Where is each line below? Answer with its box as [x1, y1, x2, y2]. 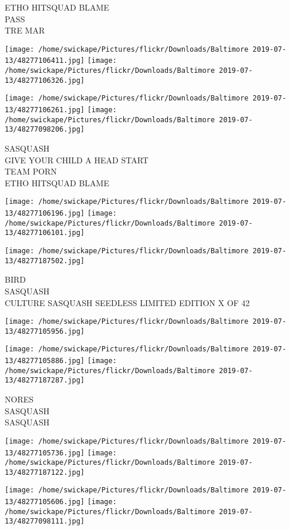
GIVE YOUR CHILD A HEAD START [5, 153, 149, 166]
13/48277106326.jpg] [5, 76, 85, 85]
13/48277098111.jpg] [5, 517, 85, 526]
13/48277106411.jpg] [5, 56, 85, 65]
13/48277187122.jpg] [5, 468, 85, 477]
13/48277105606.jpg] [5, 498, 85, 506]
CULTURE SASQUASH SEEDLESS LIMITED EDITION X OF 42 [5, 296, 250, 308]
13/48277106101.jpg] [5, 229, 85, 237]
